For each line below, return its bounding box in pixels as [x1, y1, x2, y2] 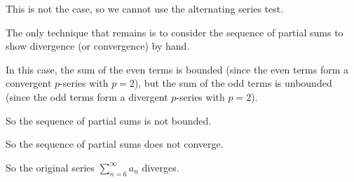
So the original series [6, 160, 95, 174]
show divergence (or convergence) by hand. [6, 38, 190, 53]
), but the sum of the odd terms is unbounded [134, 76, 332, 90]
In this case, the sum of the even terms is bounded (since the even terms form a [6, 62, 349, 76]
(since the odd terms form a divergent [6, 89, 168, 104]
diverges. [142, 160, 179, 174]
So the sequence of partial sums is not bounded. [6, 113, 212, 127]
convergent [6, 76, 52, 90]
